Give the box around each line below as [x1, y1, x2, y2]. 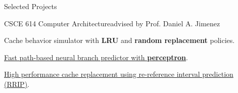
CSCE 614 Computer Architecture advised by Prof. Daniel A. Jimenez [4, 18, 220, 28]
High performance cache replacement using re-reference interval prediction [4, 69, 233, 79]
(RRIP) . [4, 78, 29, 89]
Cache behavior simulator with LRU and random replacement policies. [4, 35, 235, 45]
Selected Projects [4, 1, 57, 11]
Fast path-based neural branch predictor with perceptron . [4, 52, 188, 62]
